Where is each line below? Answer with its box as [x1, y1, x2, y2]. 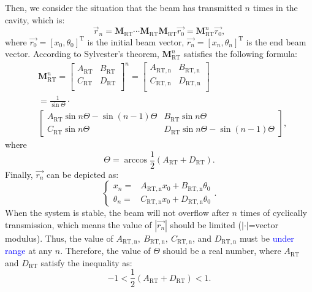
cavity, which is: [5, 13, 65, 26]
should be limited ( [170, 218, 242, 231]
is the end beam [246, 35, 306, 48]
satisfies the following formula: [183, 47, 298, 60]
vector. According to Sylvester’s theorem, [5, 47, 159, 60]
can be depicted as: [47, 167, 119, 180]
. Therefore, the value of [60, 244, 151, 257]
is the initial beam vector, [87, 35, 185, 48]
